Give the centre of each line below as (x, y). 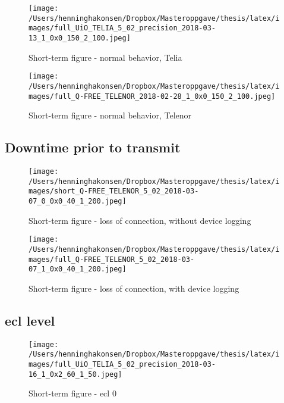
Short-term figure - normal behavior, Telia (105, 57)
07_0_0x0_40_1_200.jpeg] (78, 201)
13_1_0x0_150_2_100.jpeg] (80, 38)
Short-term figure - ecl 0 (72, 393)
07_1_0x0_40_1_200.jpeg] (78, 269)
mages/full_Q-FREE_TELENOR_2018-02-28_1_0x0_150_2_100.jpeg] (152, 96)
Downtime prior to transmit (93, 147)
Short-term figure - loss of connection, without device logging (140, 220)
